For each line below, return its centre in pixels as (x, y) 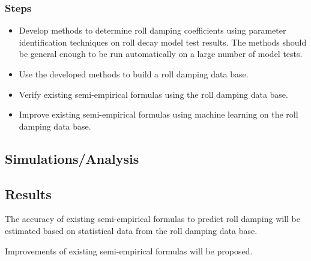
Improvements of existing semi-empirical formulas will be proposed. (129, 250)
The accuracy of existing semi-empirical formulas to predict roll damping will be (152, 219)
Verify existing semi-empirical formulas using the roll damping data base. (153, 94)
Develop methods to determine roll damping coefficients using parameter (152, 30)
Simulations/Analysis (72, 158)
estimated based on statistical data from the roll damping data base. (131, 230)
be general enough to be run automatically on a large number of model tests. (161, 54)
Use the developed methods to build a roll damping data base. (134, 74)
